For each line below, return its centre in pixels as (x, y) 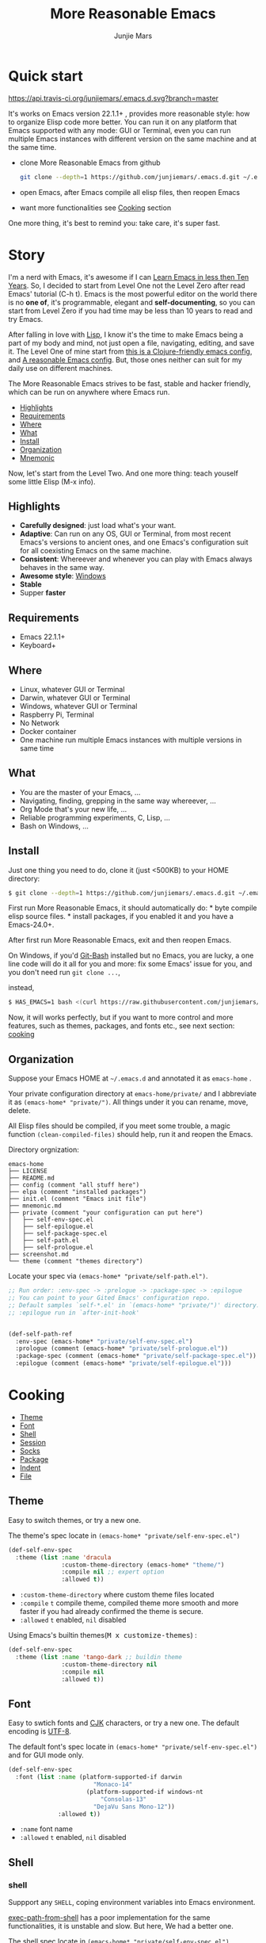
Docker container (48, 731)
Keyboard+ (38, 645)
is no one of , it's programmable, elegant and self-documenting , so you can (132, 302)
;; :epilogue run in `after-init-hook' (74, 1313)
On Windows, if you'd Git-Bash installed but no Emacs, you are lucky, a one (131, 955)
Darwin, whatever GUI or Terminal (75, 698)
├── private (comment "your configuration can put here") (106, 1213)
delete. (19, 1111)
